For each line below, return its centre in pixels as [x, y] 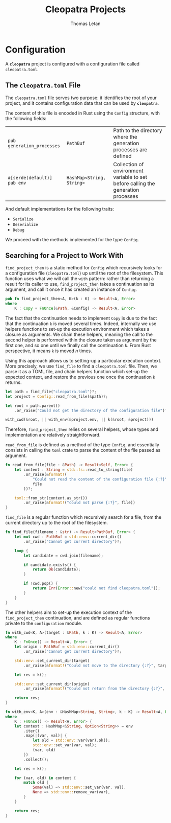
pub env [17, 183]
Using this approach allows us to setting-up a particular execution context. [83, 360]
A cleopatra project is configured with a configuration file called [73, 64]
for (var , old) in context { [45, 778]
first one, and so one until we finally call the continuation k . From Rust [78, 345]
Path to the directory [138, 130]
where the [125, 136]
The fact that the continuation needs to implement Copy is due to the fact [81, 318]
